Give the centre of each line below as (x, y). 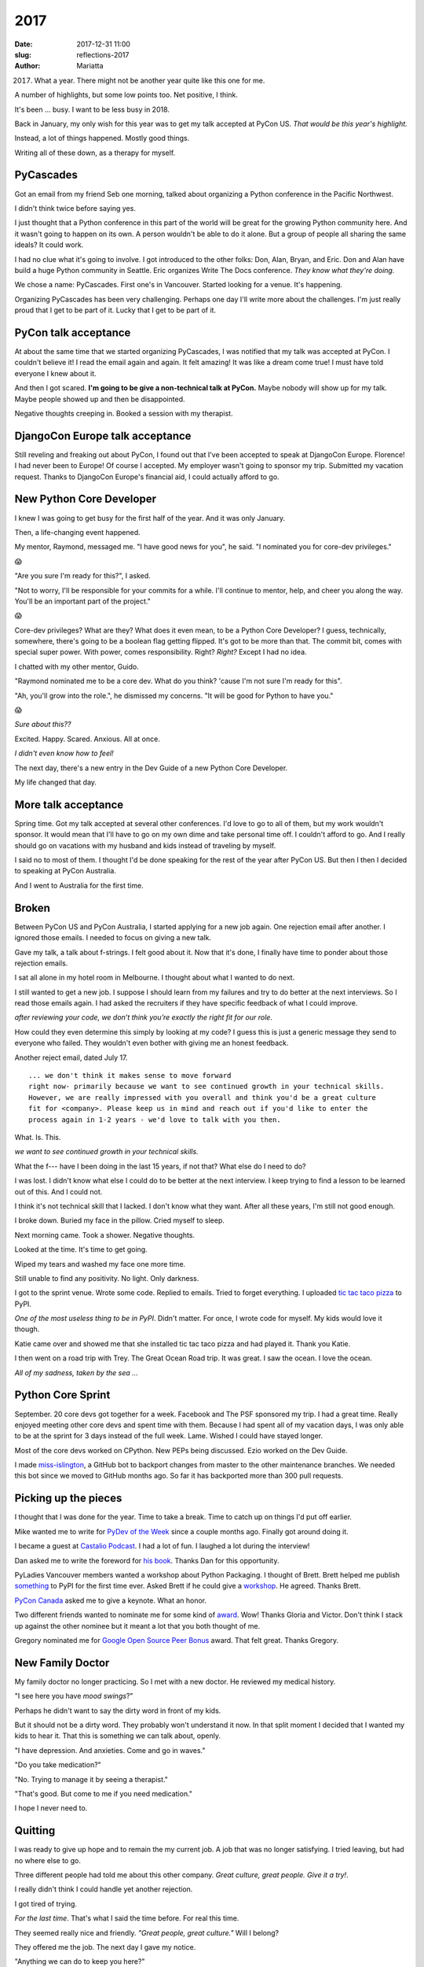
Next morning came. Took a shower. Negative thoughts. (105, 1234)
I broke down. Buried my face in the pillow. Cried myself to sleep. (120, 1220)
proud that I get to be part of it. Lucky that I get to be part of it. (115, 310)
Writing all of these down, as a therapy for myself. (95, 153)
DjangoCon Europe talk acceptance (103, 435)
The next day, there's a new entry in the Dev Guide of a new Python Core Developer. (151, 768)
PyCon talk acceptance (73, 332)
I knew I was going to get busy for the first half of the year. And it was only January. (150, 518)
